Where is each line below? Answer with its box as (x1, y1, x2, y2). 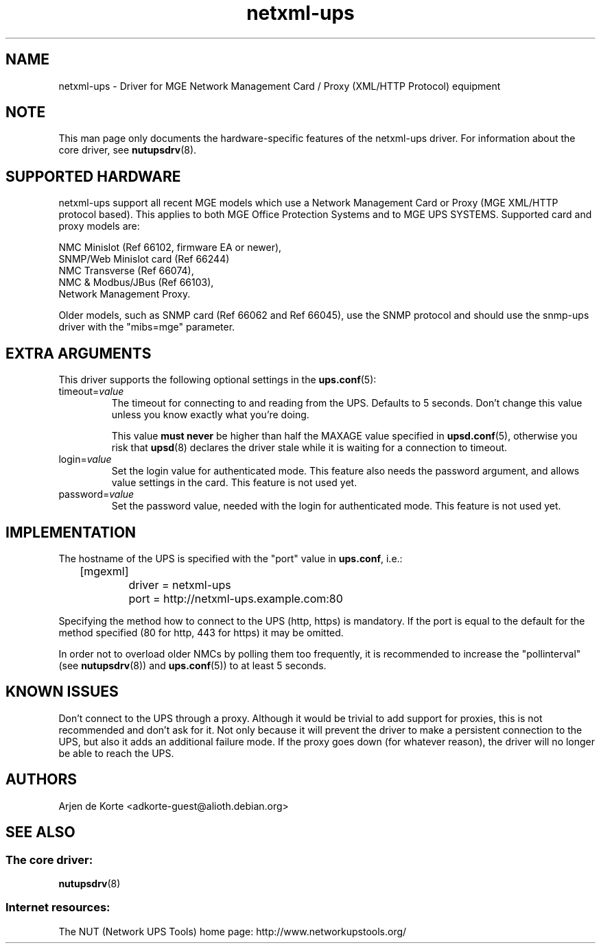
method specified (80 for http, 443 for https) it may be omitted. (58, 626, 344, 638)
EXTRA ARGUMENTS (5, 344, 152, 362)
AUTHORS (5, 771, 78, 789)
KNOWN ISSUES (5, 683, 119, 701)
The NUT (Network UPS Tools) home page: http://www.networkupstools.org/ (58, 925, 407, 937)
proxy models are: (58, 220, 140, 232)
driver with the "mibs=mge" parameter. (58, 321, 235, 333)
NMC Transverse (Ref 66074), (58, 265, 194, 277)
